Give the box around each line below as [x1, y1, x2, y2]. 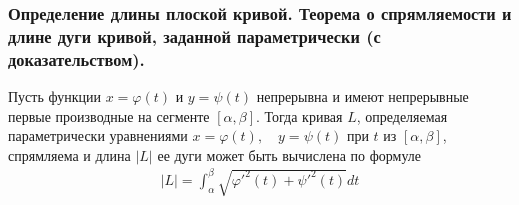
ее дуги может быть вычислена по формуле [157, 144, 421, 165]
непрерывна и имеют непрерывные [256, 86, 469, 107]
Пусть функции [8, 86, 101, 107]
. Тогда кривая [256, 105, 343, 126]
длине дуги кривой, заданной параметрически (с [8, 23, 381, 48]
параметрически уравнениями [8, 125, 188, 146]
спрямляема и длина [8, 144, 131, 165]
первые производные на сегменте [8, 105, 210, 126]
